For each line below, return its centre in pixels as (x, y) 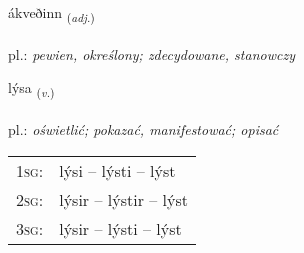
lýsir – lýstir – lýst (124, 199)
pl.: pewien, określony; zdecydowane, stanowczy (151, 53)
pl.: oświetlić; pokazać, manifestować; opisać (143, 129)
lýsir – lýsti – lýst (120, 228)
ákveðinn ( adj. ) (51, 13)
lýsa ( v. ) (31, 89)
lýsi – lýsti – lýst (117, 170)
